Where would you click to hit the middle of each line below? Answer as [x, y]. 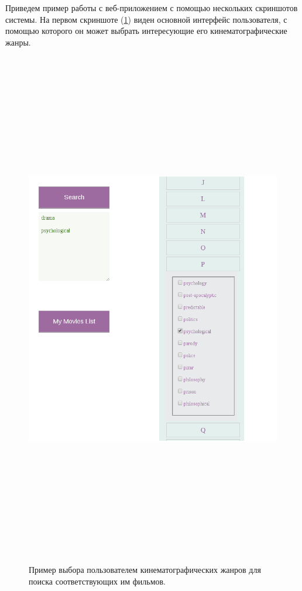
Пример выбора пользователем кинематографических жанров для [145, 569]
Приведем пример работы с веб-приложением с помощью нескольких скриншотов [152, 8]
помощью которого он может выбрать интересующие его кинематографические [146, 31]
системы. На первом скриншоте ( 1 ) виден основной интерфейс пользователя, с [146, 19]
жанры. [18, 42]
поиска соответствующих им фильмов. [97, 581]
